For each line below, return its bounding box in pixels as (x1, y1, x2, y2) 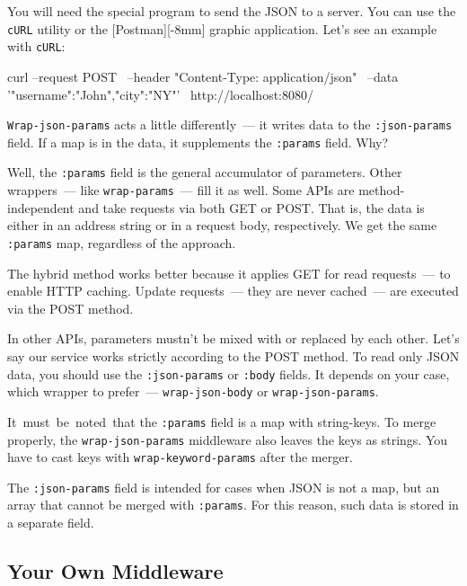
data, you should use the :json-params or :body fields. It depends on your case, (7, 364, 450, 383)
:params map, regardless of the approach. (7, 233, 236, 252)
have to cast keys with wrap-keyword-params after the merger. (7, 448, 353, 466)
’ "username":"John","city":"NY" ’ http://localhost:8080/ (7, 84, 314, 103)
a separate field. (7, 513, 94, 532)
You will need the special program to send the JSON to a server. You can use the (7, 2, 456, 20)
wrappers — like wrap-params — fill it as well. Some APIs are (7, 181, 355, 200)
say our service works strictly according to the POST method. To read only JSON (7, 346, 460, 365)
